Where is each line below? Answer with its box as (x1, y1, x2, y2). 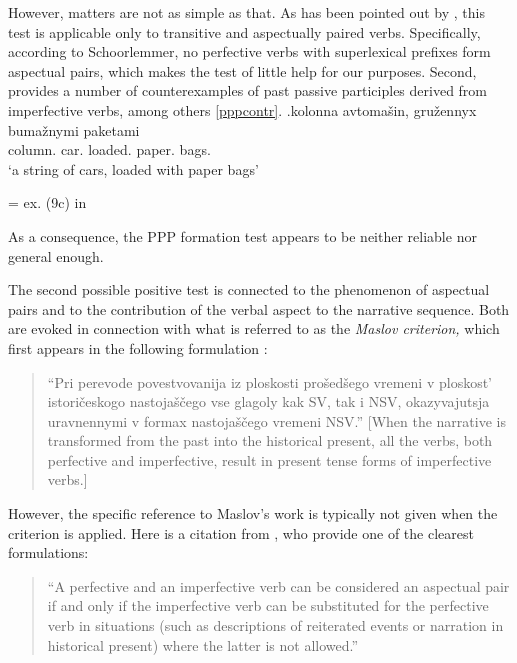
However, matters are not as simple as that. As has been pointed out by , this (8, 2, 486, 22)
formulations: (8, 542, 89, 563)
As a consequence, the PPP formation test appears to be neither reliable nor (8, 225, 477, 246)
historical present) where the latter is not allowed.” (47, 634, 359, 655)
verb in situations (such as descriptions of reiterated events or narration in (47, 615, 504, 636)
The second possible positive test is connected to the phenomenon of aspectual (8, 279, 490, 300)
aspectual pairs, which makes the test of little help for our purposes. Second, (8, 60, 477, 81)
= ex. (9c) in (8, 192, 87, 213)
